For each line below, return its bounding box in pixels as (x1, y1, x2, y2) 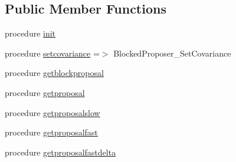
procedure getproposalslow (5, 106, 100, 118)
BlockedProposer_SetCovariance (113, 47, 231, 59)
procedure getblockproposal (5, 67, 104, 79)
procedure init (5, 27, 56, 39)
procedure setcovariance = (5, 47, 100, 59)
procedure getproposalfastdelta (5, 146, 116, 158)
